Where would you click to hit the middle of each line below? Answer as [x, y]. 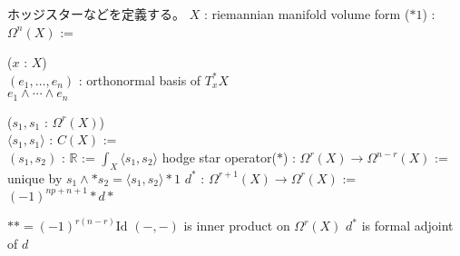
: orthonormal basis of [140, 79]
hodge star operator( [219, 158]
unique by [35, 177]
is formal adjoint [407, 226]
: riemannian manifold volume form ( [307, 14]
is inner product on [237, 226]
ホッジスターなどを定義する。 [96, 14]
